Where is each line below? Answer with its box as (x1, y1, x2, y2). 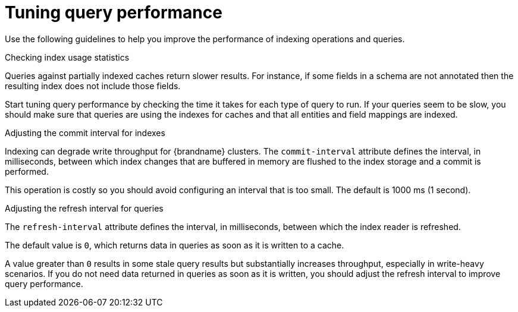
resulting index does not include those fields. (5, 80, 181, 91)
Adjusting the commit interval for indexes (5, 127, 165, 138)
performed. (5, 166, 49, 177)
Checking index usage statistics (5, 52, 130, 62)
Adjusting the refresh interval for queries (5, 203, 164, 213)
